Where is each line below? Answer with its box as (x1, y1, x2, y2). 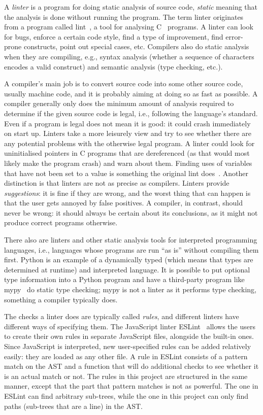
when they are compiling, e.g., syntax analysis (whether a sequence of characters (4, 51, 254, 61)
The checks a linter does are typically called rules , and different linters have (4, 311, 239, 322)
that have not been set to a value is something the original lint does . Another (4, 167, 249, 178)
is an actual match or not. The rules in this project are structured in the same (4, 370, 248, 381)
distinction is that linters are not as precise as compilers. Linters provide (4, 178, 229, 188)
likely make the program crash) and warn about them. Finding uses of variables (4, 157, 252, 168)
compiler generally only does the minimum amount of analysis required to (4, 98, 234, 109)
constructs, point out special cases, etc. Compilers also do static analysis (23, 41, 249, 52)
